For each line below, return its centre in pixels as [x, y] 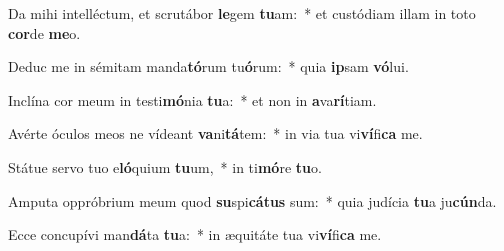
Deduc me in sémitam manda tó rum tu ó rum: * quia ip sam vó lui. [208, 66]
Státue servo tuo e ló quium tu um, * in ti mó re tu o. [165, 166]
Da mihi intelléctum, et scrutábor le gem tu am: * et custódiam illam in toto [242, 13]
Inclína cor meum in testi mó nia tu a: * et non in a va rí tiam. [192, 99]
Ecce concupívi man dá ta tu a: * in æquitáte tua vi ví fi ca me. [195, 234]
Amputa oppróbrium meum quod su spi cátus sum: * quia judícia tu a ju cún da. [252, 200]
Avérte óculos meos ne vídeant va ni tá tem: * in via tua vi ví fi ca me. [215, 133]
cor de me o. [44, 32]
